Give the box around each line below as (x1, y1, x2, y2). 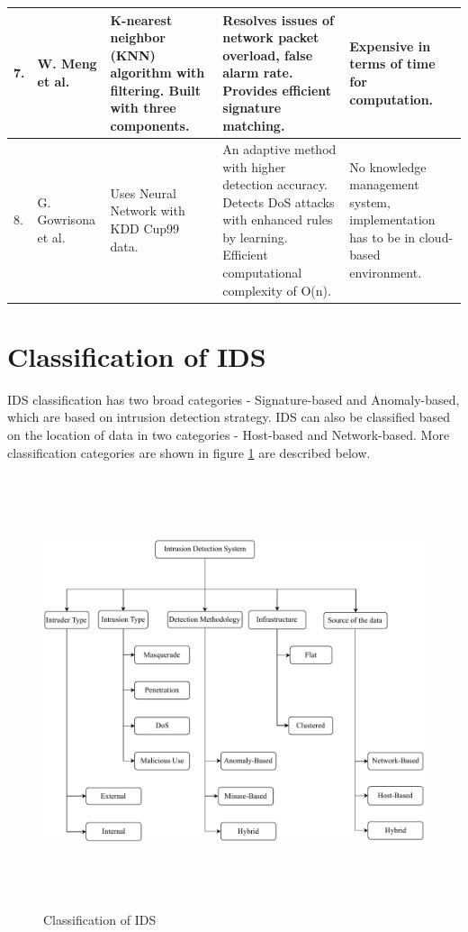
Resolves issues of (222, 10, 334, 29)
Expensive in (349, 36, 431, 55)
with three (110, 98, 176, 117)
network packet (222, 28, 319, 47)
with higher (222, 157, 286, 176)
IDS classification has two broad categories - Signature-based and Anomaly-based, (7, 389, 460, 408)
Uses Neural (110, 183, 176, 202)
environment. (349, 263, 422, 282)
